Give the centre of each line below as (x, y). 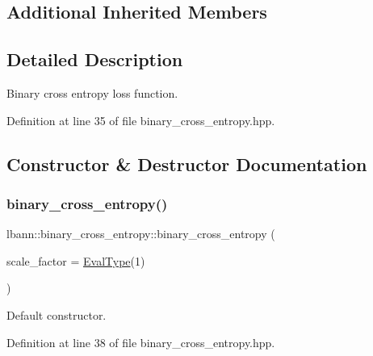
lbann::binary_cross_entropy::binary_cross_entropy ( (141, 234)
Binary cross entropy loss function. (92, 92)
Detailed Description (95, 59)
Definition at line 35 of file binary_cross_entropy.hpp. (141, 120)
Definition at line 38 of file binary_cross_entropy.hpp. (141, 342)
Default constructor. (57, 314)
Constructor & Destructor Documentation (187, 163)
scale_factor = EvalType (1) (76, 260)
